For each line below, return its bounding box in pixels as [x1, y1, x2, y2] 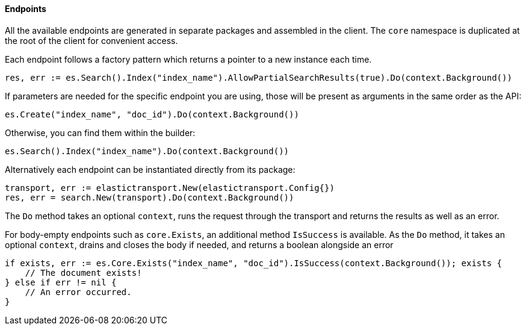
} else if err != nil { [5, 277, 117, 287]
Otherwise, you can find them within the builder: [5, 127, 196, 138]
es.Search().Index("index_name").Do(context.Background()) [5, 146, 289, 156]
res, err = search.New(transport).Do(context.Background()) [5, 192, 294, 202]
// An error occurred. [25, 287, 132, 297]
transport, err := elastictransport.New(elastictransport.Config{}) [5, 182, 335, 193]
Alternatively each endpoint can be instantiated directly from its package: [5, 164, 295, 175]
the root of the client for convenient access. [5, 35, 178, 46]
